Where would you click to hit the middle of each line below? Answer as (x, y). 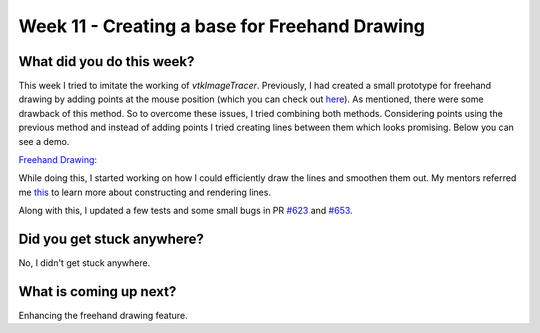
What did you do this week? (106, 61)
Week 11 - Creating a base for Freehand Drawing (221, 26)
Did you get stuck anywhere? (111, 239)
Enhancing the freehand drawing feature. (103, 315)
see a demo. (44, 141)
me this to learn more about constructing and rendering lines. (145, 192)
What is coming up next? (97, 291)
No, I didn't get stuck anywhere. (84, 263)
